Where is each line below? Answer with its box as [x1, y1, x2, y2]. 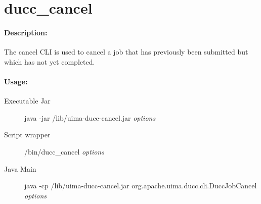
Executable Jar [4, 95, 51, 106]
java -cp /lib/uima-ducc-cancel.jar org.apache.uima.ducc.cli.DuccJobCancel [24, 180, 257, 191]
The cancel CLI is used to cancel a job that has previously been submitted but [4, 46, 248, 57]
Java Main [4, 163, 36, 174]
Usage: [4, 76, 28, 86]
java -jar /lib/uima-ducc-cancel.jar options [24, 112, 156, 123]
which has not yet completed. [4, 56, 95, 67]
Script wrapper [4, 129, 51, 140]
